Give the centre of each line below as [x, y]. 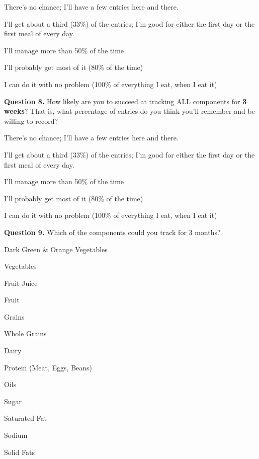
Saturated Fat [26, 418]
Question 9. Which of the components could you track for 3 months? [112, 232]
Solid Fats [19, 452]
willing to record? [31, 121]
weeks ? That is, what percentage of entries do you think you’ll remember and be [129, 111]
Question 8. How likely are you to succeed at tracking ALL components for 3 [125, 101]
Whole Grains [25, 333]
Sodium [16, 435]
